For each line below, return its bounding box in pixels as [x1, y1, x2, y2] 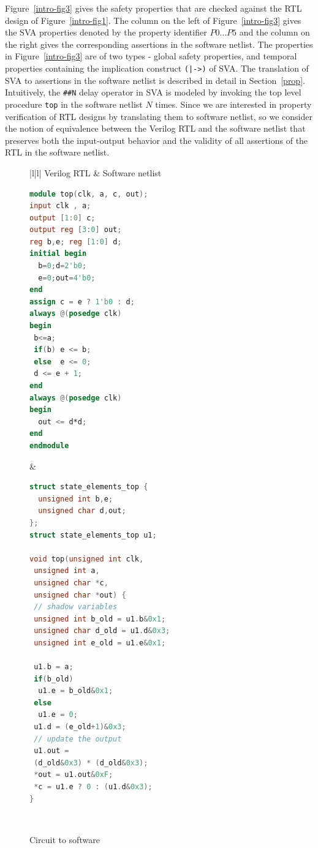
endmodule [29, 441, 69, 450]
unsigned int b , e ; [38, 494, 113, 503]
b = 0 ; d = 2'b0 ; [38, 261, 87, 271]
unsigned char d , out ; [38, 506, 126, 516]
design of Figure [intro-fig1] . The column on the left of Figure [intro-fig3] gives [5, 13, 301, 26]
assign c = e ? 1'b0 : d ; [29, 297, 135, 306]
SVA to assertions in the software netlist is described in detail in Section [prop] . [5, 73, 305, 86]
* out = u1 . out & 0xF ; [34, 770, 113, 779]
